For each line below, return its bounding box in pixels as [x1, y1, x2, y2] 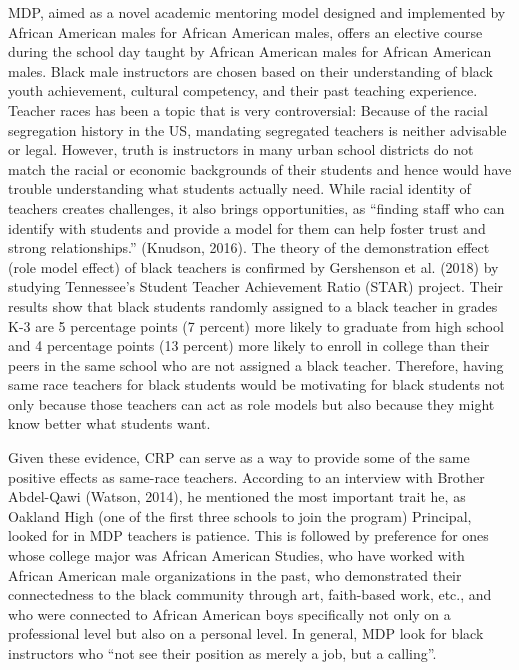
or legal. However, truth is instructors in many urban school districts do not [8, 139, 474, 160]
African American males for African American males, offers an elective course [8, 21, 483, 42]
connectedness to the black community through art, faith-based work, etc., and [8, 584, 492, 605]
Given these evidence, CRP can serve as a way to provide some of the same [8, 447, 470, 468]
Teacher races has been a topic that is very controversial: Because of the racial [8, 99, 488, 120]
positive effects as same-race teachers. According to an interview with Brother [8, 466, 485, 487]
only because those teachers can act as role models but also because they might [8, 393, 495, 414]
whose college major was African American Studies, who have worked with [8, 545, 465, 566]
